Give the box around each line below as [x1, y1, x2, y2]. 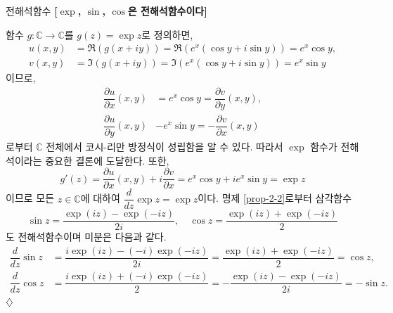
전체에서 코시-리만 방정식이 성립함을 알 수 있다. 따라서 [46, 139, 283, 154]
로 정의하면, [141, 27, 193, 41]
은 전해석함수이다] [127, 4, 207, 18]
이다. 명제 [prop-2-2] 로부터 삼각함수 [198, 191, 352, 205]
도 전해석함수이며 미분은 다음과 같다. [6, 229, 167, 244]
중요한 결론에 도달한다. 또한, [45, 153, 169, 167]
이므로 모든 [6, 191, 55, 205]
